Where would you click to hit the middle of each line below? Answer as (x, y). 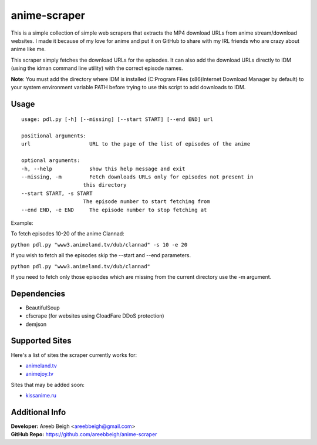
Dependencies (38, 294)
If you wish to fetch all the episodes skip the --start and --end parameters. (101, 255)
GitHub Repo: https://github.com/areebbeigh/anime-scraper (84, 434)
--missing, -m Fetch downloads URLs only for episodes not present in (137, 177)
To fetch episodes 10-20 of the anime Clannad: (68, 234)
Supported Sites (41, 341)
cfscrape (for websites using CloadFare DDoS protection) (95, 316)
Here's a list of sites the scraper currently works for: (74, 355)
